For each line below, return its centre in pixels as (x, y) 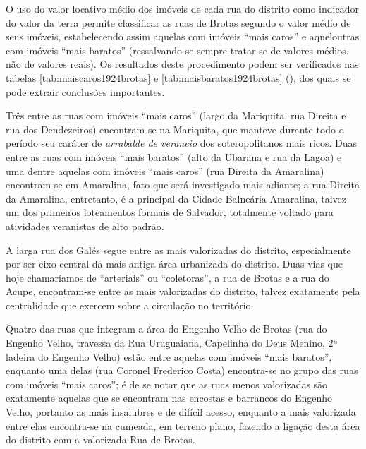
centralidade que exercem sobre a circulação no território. (130, 305)
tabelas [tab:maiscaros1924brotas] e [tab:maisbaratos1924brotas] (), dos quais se (178, 77)
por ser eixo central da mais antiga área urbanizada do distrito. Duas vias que (174, 264)
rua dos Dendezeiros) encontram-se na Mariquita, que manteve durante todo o (175, 129)
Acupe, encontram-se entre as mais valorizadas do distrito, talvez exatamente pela (183, 291)
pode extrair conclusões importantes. (85, 91)
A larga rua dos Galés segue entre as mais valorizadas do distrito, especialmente (178, 250)
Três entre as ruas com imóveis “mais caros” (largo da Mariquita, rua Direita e (176, 115)
